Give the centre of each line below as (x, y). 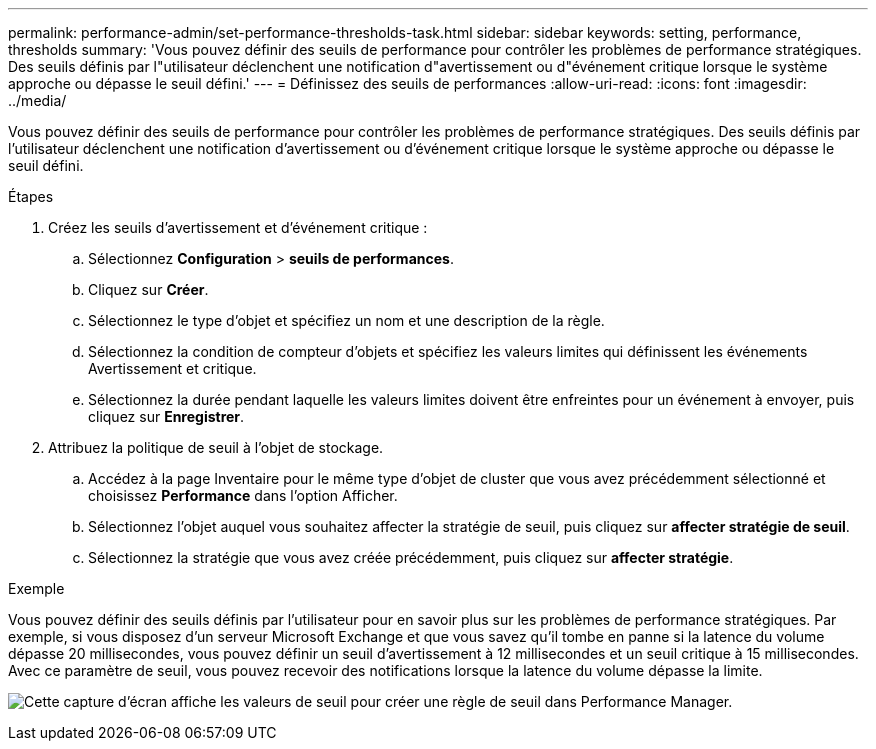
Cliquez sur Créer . (148, 289)
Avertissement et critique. (172, 368)
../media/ (37, 100)
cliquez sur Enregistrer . (166, 416)
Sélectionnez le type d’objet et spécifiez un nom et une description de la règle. (346, 320)
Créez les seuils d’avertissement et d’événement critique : (238, 227)
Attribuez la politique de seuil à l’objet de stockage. (216, 447)
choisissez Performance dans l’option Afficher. (243, 495)
